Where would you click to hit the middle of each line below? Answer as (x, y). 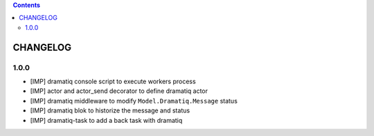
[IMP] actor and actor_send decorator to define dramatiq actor (119, 91)
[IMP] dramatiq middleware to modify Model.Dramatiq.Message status (134, 101)
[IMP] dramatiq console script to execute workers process (113, 81)
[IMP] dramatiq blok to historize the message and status (110, 110)
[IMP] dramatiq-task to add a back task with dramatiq (106, 120)
